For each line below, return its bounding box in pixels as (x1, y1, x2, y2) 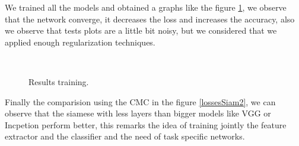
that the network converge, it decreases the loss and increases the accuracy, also (5, 12, 295, 25)
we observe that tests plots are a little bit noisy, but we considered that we (5, 24, 277, 37)
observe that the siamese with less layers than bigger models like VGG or (5, 107, 271, 119)
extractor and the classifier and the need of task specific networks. (5, 130, 245, 142)
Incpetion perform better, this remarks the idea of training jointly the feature (5, 118, 287, 131)
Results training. (28, 75, 89, 87)
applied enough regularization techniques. (5, 35, 155, 48)
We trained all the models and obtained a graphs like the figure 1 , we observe (5, 1, 287, 13)
